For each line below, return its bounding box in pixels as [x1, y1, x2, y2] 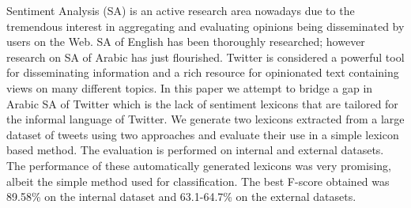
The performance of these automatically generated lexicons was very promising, [6, 157, 391, 173]
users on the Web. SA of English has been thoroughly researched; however [6, 33, 365, 50]
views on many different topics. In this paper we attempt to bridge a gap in [6, 79, 373, 96]
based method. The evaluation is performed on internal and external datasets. [6, 142, 384, 158]
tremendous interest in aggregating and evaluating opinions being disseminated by [6, 17, 405, 34]
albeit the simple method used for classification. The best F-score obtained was [6, 172, 390, 189]
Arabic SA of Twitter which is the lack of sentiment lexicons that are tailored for [6, 95, 398, 112]
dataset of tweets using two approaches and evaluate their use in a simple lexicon [6, 126, 399, 142]
